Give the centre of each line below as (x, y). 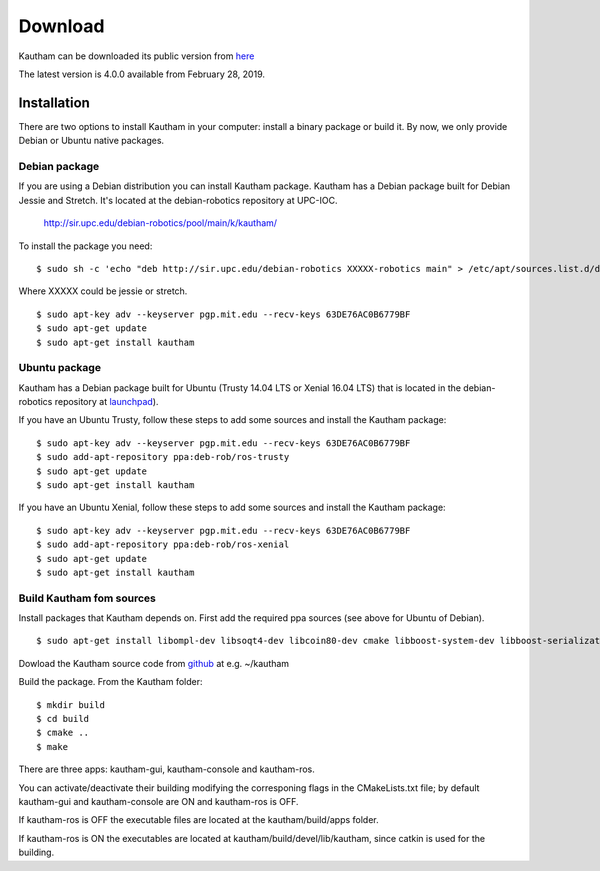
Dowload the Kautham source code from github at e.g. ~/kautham (154, 663)
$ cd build (63, 719)
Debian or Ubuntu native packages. (91, 141)
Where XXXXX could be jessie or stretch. (103, 291)
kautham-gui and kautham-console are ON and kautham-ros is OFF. (158, 801)
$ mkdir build (70, 704)
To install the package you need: (85, 246)
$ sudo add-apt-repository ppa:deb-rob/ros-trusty (163, 457)
